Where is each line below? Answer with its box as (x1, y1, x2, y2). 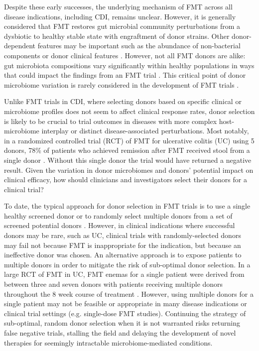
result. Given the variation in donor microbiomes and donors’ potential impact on (4, 164, 254, 175)
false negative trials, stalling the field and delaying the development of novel (4, 328, 236, 338)
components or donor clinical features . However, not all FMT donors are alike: (4, 50, 246, 60)
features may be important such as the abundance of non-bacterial (37, 40, 241, 51)
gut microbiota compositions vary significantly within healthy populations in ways (4, 60, 255, 70)
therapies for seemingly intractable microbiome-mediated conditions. (4, 337, 213, 348)
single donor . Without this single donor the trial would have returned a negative (4, 154, 252, 165)
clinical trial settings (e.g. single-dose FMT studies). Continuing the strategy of (4, 308, 246, 318)
